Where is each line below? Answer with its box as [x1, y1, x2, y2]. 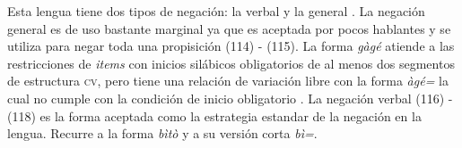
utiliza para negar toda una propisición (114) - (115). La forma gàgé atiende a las [7, 37, 455, 55]
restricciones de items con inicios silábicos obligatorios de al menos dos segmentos [7, 53, 455, 72]
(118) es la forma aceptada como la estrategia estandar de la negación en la [7, 106, 422, 125]
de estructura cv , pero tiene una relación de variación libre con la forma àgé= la [7, 71, 449, 90]
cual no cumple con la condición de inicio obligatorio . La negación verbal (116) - [7, 88, 453, 107]
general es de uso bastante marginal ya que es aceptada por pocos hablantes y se [7, 19, 451, 37]
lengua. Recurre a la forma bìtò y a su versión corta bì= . [7, 124, 318, 143]
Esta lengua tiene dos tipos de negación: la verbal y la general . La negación [7, 2, 425, 20]
